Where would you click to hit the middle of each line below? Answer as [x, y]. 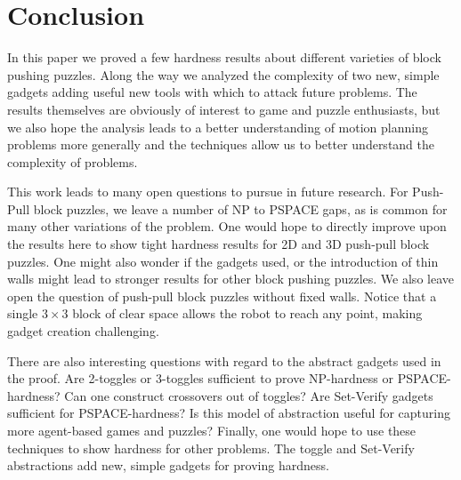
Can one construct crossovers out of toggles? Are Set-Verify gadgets [249, 395]
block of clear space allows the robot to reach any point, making [247, 313]
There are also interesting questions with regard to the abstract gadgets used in [224, 360]
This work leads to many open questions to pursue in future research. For [208, 192]
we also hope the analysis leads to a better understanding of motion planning [218, 127]
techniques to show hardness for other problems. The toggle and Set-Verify [211, 448]
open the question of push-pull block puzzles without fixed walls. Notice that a [222, 296]
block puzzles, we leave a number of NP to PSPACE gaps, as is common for [240, 208]
